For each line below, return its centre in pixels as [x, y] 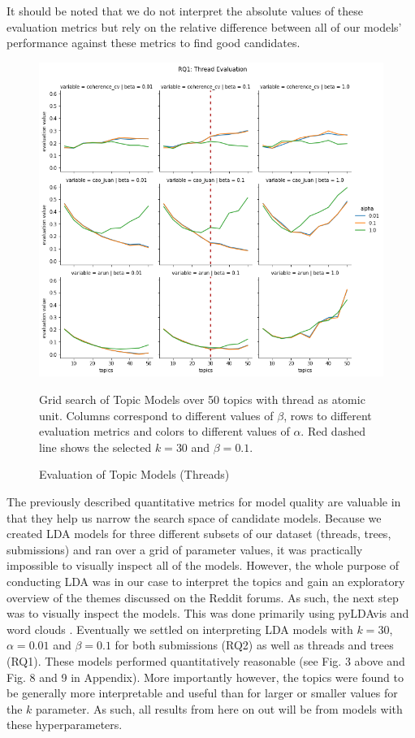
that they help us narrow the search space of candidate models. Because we [194, 517]
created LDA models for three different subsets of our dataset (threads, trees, [199, 534]
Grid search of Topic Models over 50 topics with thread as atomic [202, 399]
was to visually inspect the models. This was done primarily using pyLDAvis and [208, 613]
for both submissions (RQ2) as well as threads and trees [254, 645]
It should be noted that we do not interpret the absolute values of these [185, 11]
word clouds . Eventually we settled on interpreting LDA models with [180, 629]
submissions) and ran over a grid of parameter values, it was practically [185, 549]
